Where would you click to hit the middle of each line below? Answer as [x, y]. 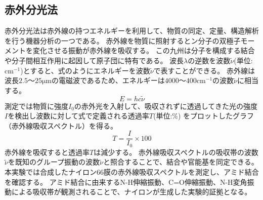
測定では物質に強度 [36, 106]
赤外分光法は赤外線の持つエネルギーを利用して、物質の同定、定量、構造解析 [132, 31]
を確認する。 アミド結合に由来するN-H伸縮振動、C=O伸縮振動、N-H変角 [126, 182]
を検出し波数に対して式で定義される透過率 [78, 116]
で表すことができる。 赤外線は [204, 70]
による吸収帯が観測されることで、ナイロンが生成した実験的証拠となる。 [131, 192]
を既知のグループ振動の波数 [54, 162]
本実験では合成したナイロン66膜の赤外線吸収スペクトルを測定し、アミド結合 [132, 172]
